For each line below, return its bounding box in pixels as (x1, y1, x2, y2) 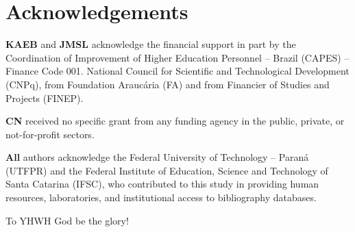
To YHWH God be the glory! (5, 213, 129, 227)
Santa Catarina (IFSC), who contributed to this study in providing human (5, 177, 319, 191)
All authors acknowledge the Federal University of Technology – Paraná (5, 150, 309, 164)
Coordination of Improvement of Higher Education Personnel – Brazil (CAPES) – (5, 50, 350, 64)
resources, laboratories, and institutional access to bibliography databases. (5, 190, 317, 205)
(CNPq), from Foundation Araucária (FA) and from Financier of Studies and (5, 77, 330, 91)
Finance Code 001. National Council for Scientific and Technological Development (5, 64, 350, 78)
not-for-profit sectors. (5, 127, 95, 141)
